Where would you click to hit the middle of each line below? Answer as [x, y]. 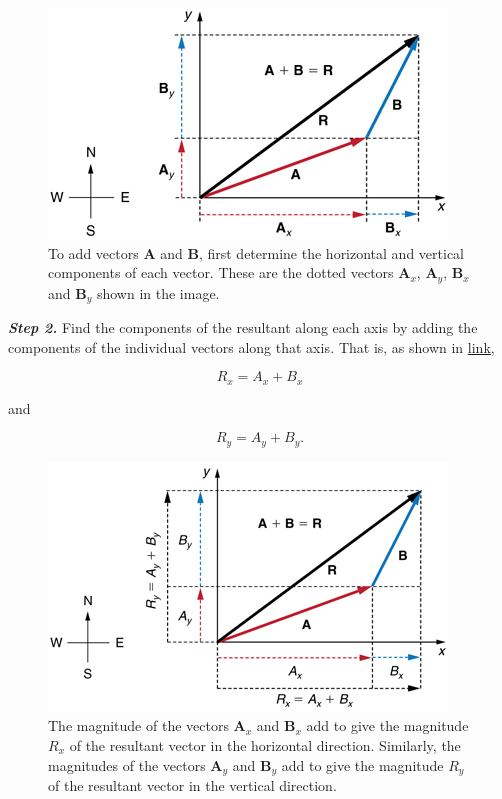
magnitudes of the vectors [127, 764]
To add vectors [93, 252]
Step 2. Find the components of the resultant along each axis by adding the [243, 327]
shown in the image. [158, 292]
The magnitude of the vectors [138, 725]
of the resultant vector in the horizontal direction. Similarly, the [265, 744]
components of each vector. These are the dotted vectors [221, 272]
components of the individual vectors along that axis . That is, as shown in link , [251, 346]
